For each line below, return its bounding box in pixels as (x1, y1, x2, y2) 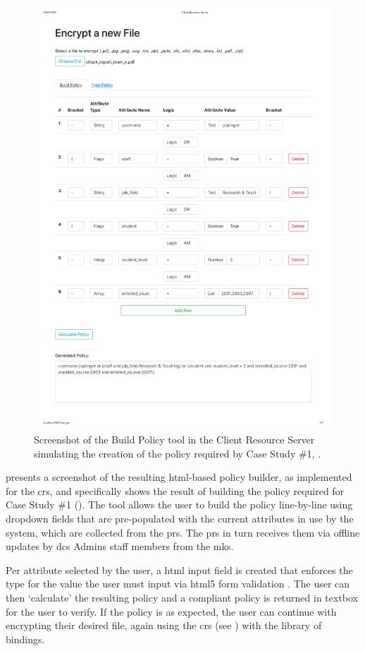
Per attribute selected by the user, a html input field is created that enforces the (6, 562, 353, 577)
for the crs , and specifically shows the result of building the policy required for (6, 483, 345, 498)
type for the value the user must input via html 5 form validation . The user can (6, 576, 350, 591)
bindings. (6, 631, 45, 646)
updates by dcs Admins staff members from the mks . (6, 539, 234, 554)
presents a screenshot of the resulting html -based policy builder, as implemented (6, 470, 352, 484)
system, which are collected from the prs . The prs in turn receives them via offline (6, 525, 360, 539)
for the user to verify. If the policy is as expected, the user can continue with (6, 604, 337, 619)
